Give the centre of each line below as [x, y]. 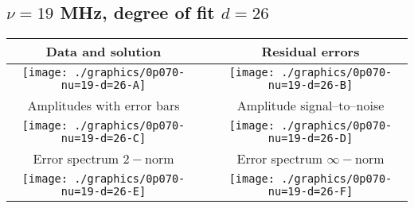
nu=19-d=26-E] [103, 192]
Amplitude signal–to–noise [310, 106]
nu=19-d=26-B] [310, 85]
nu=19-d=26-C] [103, 139]
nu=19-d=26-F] [310, 192]
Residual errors [310, 52]
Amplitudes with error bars [103, 106]
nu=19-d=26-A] [103, 85]
